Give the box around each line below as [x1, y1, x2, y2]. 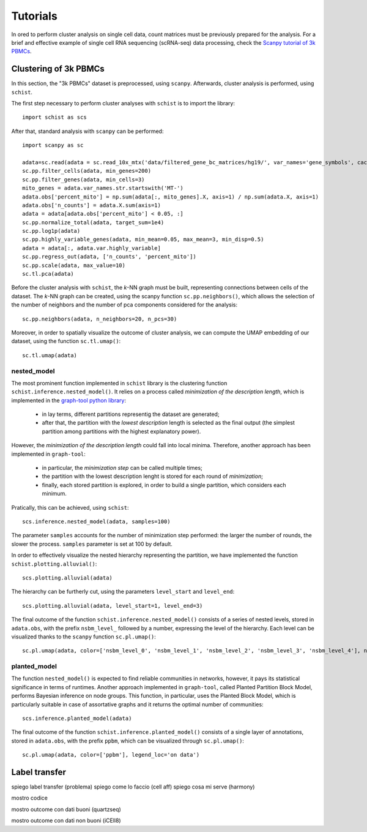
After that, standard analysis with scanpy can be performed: [11, 127, 164, 135]
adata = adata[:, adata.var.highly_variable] [22, 244, 161, 251]
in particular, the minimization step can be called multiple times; [42, 464, 203, 472]
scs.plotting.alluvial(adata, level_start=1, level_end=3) [22, 602, 203, 609]
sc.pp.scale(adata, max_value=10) [22, 262, 125, 269]
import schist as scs [22, 114, 87, 121]
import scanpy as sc [22, 142, 84, 149]
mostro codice [11, 794, 48, 802]
